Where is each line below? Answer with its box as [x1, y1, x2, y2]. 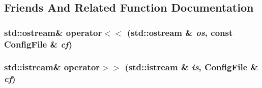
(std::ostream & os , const [127, 26, 233, 38]
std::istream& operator [4, 61, 100, 73]
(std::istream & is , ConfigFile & [125, 61, 258, 73]
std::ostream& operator [4, 26, 102, 38]
